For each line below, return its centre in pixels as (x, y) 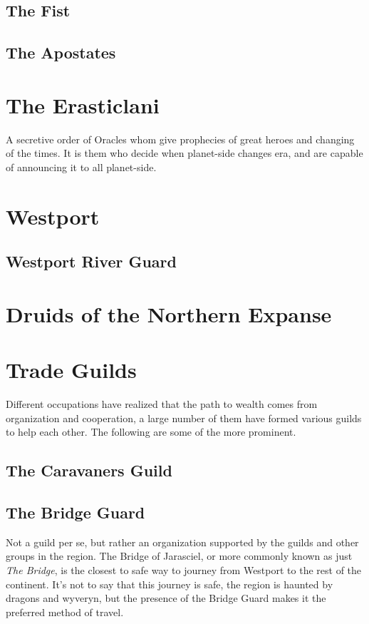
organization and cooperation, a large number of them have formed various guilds (184, 418)
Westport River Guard (91, 261)
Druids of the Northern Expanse (169, 313)
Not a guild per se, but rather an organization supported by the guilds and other (182, 542)
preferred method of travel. (65, 612)
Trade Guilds (71, 370)
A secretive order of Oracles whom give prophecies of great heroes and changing (180, 139)
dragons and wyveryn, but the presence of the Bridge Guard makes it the (166, 598)
